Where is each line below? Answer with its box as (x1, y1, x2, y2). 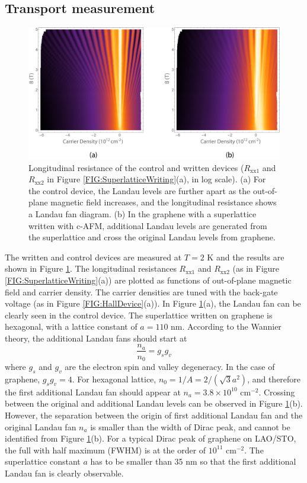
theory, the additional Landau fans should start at (5, 331, 187, 344)
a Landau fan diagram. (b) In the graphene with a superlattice (28, 207, 257, 220)
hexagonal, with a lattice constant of (5, 320, 137, 333)
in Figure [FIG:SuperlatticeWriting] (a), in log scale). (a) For (47, 173, 266, 185)
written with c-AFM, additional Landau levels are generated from (28, 219, 267, 231)
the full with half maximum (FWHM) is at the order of (5, 443, 206, 456)
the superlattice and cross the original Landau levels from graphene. (28, 231, 276, 243)
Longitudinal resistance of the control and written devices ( (28, 161, 244, 173)
